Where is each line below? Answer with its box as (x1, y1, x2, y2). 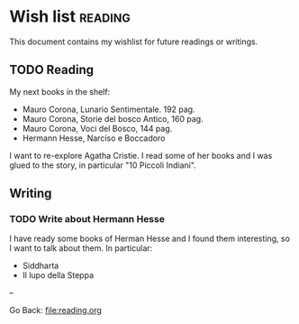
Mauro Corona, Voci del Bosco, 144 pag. (22, 123, 173, 134)
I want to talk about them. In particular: (9, 243, 153, 254)
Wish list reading (9, 6, 131, 27)
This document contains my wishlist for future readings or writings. (9, 36, 258, 47)
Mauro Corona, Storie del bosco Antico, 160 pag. (22, 113, 204, 124)
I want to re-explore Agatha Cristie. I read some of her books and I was (9, 150, 273, 161)
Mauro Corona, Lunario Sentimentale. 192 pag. (22, 104, 195, 115)
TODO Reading (9, 62, 95, 78)
